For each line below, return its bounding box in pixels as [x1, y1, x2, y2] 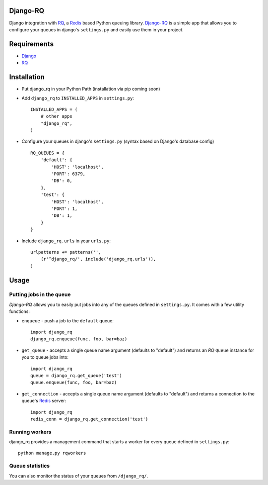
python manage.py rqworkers [18, 450, 86, 456]
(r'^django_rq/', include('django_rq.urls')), [40, 256, 156, 262]
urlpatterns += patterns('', [30, 249, 101, 255]
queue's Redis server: [21, 398, 67, 404]
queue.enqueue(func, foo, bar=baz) [30, 380, 117, 386]
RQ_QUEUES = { [30, 150, 65, 156]
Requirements [9, 40, 54, 48]
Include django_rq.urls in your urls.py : [21, 238, 111, 244]
